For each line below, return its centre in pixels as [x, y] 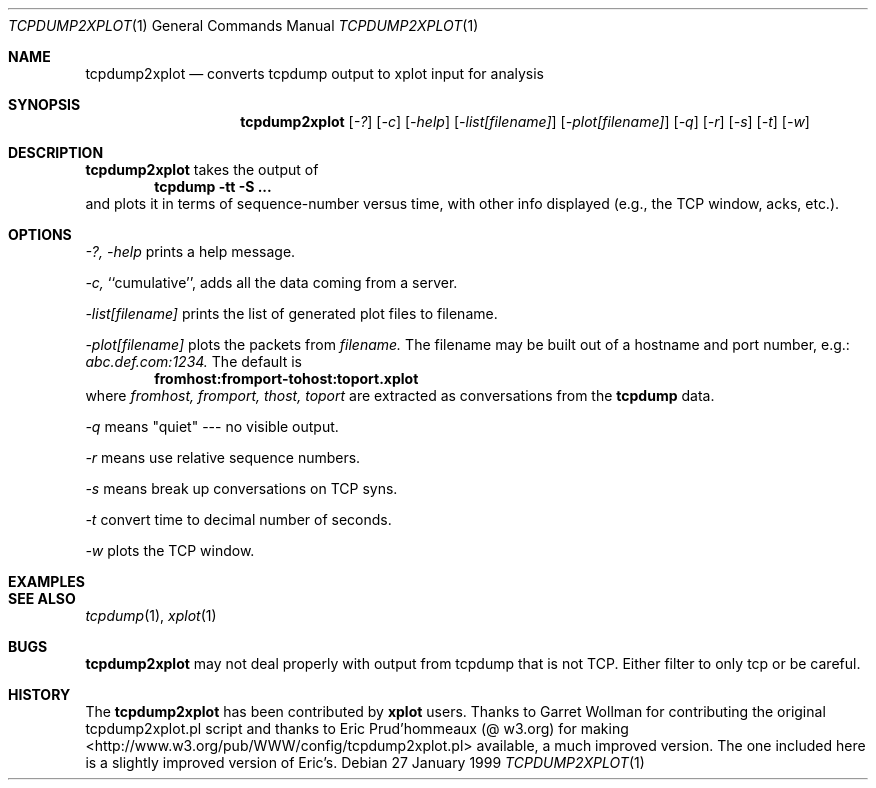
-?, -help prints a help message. [190, 251]
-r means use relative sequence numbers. [223, 457]
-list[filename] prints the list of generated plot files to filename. [291, 313]
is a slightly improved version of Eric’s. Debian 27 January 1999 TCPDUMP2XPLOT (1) [365, 762]
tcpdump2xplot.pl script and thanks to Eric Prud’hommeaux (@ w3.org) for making [357, 728]
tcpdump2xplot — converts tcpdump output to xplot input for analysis [315, 73]
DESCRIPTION [56, 152]
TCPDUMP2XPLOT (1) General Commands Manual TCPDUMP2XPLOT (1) [243, 25]
